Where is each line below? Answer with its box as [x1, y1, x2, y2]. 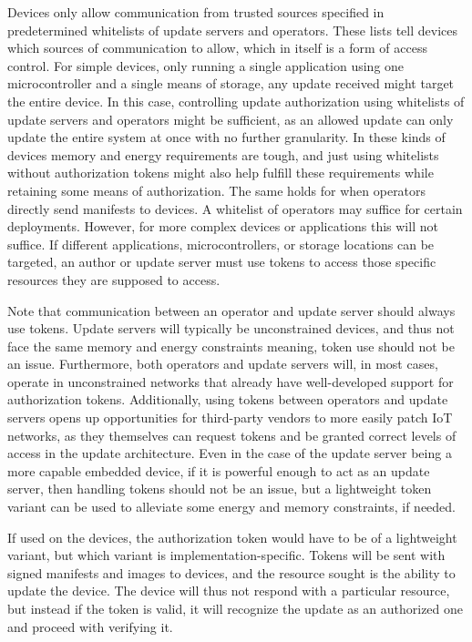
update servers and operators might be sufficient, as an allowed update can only [7, 109, 454, 128]
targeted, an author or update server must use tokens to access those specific [7, 252, 436, 271]
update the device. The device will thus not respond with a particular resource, [7, 581, 450, 600]
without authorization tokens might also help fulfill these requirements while [7, 163, 434, 182]
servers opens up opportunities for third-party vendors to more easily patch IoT [7, 408, 453, 427]
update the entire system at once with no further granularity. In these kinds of [7, 127, 446, 147]
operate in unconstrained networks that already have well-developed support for [7, 372, 454, 391]
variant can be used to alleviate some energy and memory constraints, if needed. [7, 497, 456, 516]
